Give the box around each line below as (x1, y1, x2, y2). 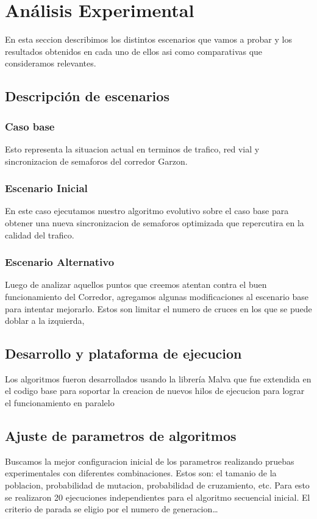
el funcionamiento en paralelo (5, 396, 115, 409)
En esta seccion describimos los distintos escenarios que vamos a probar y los (5, 33, 292, 46)
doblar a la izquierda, (5, 314, 85, 327)
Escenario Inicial (5, 181, 88, 196)
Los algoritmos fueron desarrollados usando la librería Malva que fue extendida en (5, 372, 312, 385)
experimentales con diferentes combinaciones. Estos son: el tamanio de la (5, 467, 277, 479)
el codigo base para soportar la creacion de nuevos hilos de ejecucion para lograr (5, 384, 305, 397)
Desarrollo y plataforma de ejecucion (5, 344, 242, 363)
